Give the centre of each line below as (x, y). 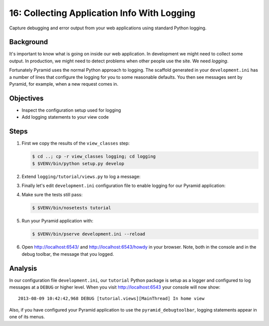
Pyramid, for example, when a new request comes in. (64, 84)
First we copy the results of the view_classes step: (76, 143)
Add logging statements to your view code (65, 117)
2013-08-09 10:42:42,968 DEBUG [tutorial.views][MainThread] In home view (111, 299)
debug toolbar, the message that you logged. (68, 254)
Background (29, 42)
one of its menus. (27, 317)
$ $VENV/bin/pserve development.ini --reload (89, 234)
